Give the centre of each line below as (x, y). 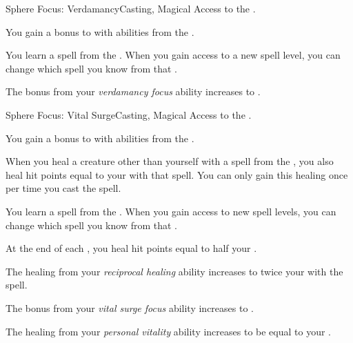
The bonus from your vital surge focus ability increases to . (130, 307)
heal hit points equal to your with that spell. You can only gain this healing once (177, 174)
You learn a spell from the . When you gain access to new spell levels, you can (171, 211)
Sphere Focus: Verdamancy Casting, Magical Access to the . (131, 8)
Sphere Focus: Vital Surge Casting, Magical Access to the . (129, 114)
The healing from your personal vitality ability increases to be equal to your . (168, 331)
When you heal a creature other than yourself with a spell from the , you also (170, 161)
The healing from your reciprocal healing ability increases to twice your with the (174, 271)
